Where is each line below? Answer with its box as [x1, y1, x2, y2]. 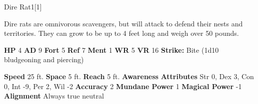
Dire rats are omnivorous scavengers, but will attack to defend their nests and [4, 18, 243, 28]
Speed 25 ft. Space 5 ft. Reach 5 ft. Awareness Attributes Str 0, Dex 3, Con [4, 71, 254, 81]
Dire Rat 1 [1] [4, 1, 42, 11]
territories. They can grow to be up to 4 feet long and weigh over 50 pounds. [4, 28, 239, 38]
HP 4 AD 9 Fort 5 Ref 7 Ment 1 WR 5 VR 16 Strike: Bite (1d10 [4, 44, 219, 55]
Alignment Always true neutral [4, 91, 104, 101]
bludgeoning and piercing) [4, 54, 84, 65]
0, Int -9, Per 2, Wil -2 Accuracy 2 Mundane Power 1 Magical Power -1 [4, 81, 242, 91]
